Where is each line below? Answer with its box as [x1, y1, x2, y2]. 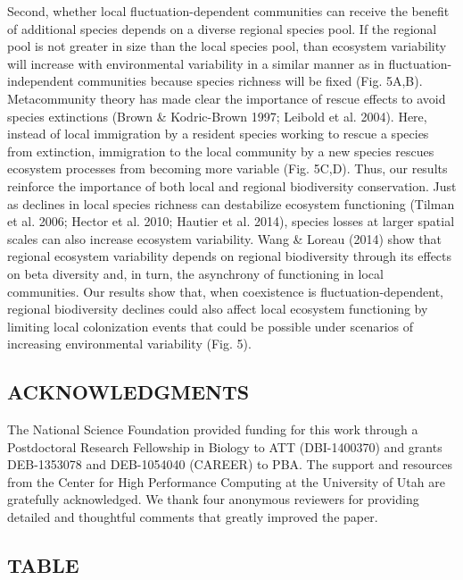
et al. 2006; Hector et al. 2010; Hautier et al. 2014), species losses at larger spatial [7, 212, 455, 231]
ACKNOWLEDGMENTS [7, 378, 250, 406]
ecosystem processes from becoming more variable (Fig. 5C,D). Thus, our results [7, 159, 448, 178]
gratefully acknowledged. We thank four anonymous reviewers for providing [7, 490, 419, 509]
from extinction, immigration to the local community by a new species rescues [7, 141, 434, 160]
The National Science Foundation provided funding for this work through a [7, 420, 418, 439]
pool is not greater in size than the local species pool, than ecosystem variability [7, 37, 447, 55]
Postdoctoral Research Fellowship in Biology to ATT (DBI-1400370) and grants [7, 437, 442, 456]
